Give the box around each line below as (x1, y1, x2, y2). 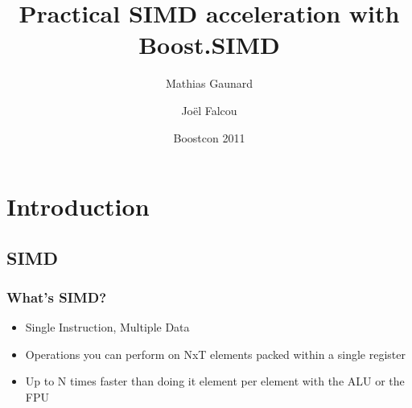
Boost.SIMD (138, 28, 280, 61)
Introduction (6, 190, 150, 223)
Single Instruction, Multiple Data (25, 319, 190, 336)
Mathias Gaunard (166, 75, 253, 92)
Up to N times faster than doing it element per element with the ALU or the (25, 373, 405, 389)
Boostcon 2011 (173, 129, 245, 146)
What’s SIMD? (6, 286, 107, 307)
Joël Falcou (181, 101, 237, 118)
